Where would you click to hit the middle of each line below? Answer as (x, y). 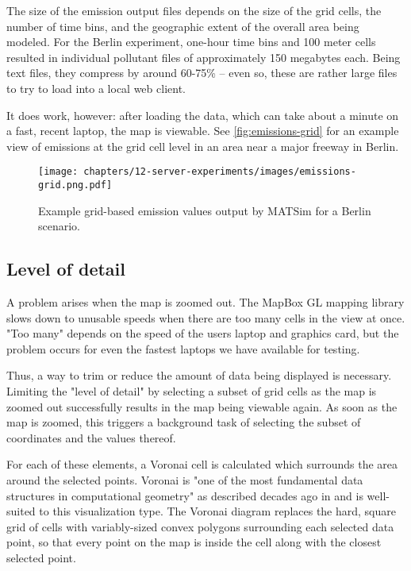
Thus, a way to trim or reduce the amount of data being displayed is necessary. (199, 375)
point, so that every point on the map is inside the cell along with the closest (194, 542)
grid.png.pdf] (75, 185)
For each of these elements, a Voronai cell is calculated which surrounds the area (202, 464)
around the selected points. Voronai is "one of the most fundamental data (185, 479)
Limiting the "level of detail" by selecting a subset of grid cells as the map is (192, 391)
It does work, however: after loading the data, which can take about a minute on (203, 115)
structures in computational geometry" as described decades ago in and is (185, 495)
